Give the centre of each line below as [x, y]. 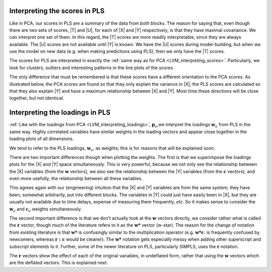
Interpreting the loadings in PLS [60, 113]
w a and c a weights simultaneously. [46, 209]
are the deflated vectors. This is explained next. [59, 263]
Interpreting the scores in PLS [57, 11]
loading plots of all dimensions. [42, 139]
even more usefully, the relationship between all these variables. [76, 179]
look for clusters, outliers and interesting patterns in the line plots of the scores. [92, 68]
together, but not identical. [37, 98]
